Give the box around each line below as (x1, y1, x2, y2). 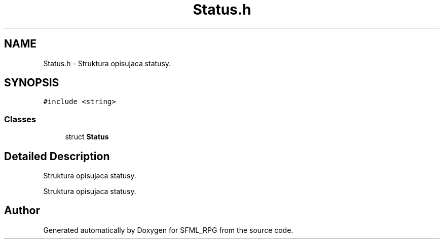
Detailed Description (4, 150, 110, 163)
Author (4, 204, 40, 217)
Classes (4, 114, 36, 124)
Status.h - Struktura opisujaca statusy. (43, 59, 171, 68)
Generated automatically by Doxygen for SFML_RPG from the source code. (43, 225, 293, 234)
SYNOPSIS (4, 76, 59, 89)
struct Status (65, 132, 109, 141)
